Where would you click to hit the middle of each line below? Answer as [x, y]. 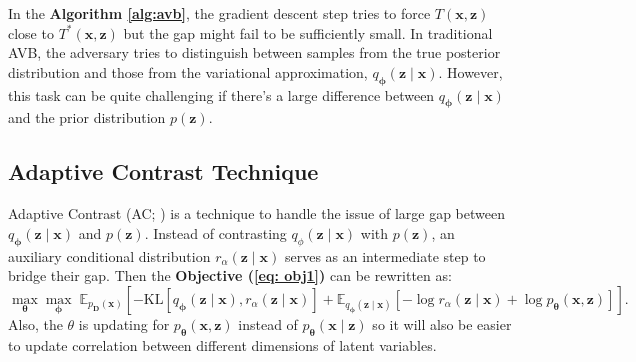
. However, [470, 71]
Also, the [35, 323]
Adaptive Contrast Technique [163, 171]
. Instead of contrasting [215, 232]
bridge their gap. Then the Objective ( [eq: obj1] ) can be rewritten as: [230, 275]
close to [31, 32]
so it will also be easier [442, 323]
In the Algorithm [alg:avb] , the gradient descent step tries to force [219, 13]
